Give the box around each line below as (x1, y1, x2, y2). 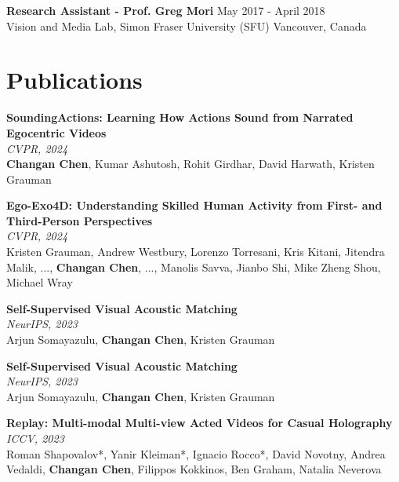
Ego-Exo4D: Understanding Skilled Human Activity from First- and (6, 197, 383, 214)
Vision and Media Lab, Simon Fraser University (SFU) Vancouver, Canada (6, 17, 367, 34)
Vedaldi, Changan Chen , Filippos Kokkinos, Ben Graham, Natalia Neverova (6, 461, 382, 477)
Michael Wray (6, 274, 73, 290)
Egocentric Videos (6, 124, 107, 141)
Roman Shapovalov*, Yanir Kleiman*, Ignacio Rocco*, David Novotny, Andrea (6, 445, 386, 462)
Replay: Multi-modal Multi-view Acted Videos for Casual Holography (6, 414, 393, 431)
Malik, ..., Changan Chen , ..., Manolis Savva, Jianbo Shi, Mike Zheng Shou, (6, 258, 381, 275)
